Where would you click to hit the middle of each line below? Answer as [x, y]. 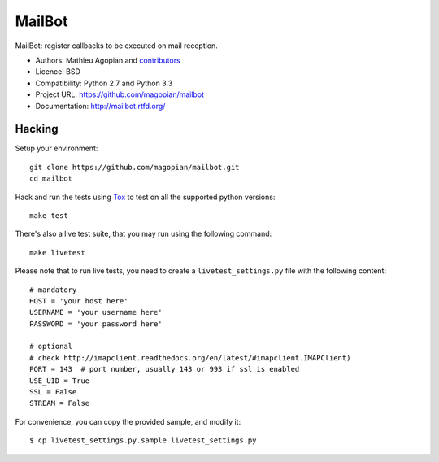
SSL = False [53, 392]
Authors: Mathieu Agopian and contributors [108, 60]
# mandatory [53, 290]
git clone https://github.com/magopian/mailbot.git [135, 167]
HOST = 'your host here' [79, 301]
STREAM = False [60, 403]
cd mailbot [51, 179]
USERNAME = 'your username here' [96, 312]
